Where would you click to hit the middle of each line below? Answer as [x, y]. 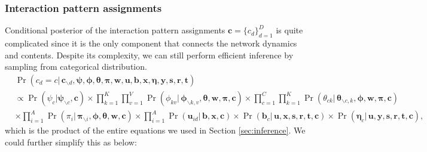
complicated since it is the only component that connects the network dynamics [151, 43]
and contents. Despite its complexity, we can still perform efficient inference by [149, 55]
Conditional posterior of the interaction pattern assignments [115, 30]
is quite [289, 30]
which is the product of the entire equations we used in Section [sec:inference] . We [155, 130]
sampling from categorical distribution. [76, 66]
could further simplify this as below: [71, 142]
